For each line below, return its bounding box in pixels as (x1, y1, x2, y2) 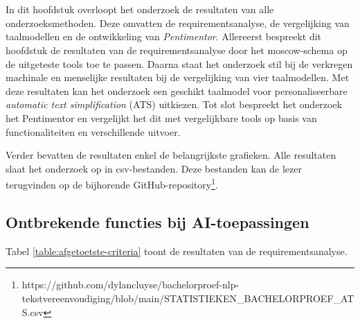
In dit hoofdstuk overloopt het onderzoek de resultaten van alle (6, 2, 274, 17)
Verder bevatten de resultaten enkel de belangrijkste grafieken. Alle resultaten (6, 148, 336, 162)
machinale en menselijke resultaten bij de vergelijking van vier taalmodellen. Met (6, 70, 350, 85)
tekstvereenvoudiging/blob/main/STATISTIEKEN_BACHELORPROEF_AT (21, 290, 354, 305)
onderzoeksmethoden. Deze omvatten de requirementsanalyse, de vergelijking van (6, 15, 350, 30)
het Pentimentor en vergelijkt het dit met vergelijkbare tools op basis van (6, 110, 317, 125)
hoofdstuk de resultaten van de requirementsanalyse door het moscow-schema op (6, 42, 348, 57)
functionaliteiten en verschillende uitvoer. (6, 124, 181, 139)
